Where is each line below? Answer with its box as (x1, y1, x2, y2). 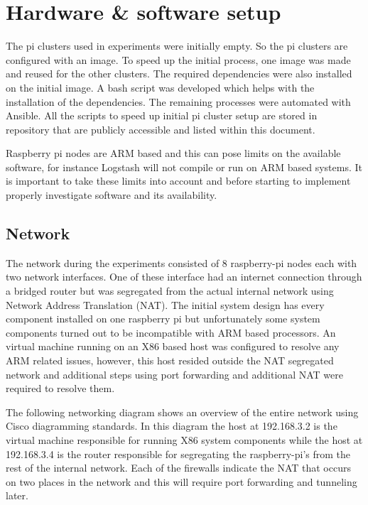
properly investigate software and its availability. (6, 188, 217, 202)
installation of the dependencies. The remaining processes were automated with (6, 94, 351, 109)
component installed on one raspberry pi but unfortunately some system (6, 311, 320, 326)
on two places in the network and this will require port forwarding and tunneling (6, 474, 357, 489)
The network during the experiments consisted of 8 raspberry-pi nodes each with (6, 255, 357, 270)
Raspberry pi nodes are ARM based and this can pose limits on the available (6, 146, 341, 161)
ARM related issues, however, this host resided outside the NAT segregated (6, 353, 334, 368)
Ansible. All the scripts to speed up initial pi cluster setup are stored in (6, 108, 318, 123)
